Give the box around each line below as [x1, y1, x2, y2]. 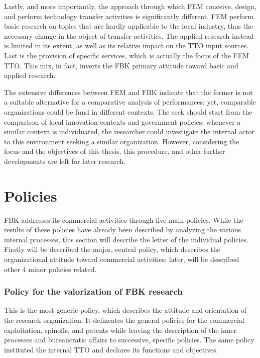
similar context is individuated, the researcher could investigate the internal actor [4, 126, 255, 137]
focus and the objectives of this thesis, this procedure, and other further [4, 146, 225, 156]
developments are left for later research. [4, 155, 126, 166]
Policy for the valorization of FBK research [4, 285, 183, 298]
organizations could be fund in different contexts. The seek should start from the [4, 106, 252, 117]
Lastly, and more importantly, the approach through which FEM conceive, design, [4, 1, 256, 11]
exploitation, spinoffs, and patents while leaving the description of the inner [4, 324, 237, 335]
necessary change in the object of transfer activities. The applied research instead [4, 30, 254, 41]
